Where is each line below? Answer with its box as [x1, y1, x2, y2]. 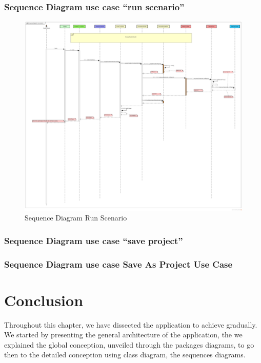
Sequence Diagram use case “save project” [4, 234, 183, 247]
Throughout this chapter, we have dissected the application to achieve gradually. [4, 319, 257, 330]
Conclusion [4, 289, 84, 310]
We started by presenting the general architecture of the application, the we [4, 329, 243, 340]
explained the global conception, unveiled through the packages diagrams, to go [4, 339, 254, 350]
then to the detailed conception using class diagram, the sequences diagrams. [4, 349, 246, 360]
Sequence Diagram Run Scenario [25, 212, 127, 223]
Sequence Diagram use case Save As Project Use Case [4, 257, 233, 270]
